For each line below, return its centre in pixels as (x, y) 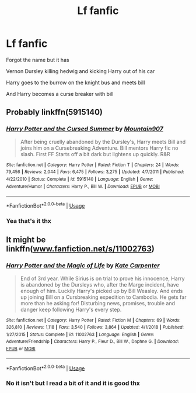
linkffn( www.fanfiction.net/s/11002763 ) (80, 249)
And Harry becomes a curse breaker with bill (60, 94)
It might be (26, 240)
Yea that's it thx (29, 220)
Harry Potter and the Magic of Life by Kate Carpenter (83, 266)
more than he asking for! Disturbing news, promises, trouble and (98, 303)
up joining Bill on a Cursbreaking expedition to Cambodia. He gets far (103, 297)
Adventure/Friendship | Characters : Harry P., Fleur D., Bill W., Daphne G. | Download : (92, 342)
